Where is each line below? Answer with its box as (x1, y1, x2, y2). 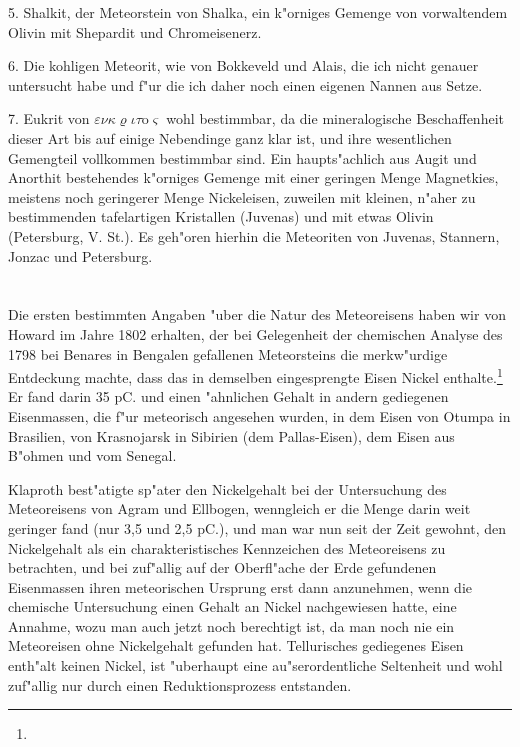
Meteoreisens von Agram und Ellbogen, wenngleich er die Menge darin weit (8, 498, 471, 519)
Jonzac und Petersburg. (8, 245, 153, 266)
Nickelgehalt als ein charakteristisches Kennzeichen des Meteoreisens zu (8, 537, 446, 558)
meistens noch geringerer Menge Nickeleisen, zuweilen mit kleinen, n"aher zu (8, 186, 476, 207)
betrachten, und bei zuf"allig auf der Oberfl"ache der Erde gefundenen (8, 557, 437, 578)
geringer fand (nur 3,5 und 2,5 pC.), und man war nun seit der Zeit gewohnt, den (8, 517, 507, 538)
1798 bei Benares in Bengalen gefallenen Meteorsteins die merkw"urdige (8, 343, 448, 364)
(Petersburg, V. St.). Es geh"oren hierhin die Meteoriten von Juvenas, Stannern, (8, 225, 500, 246)
